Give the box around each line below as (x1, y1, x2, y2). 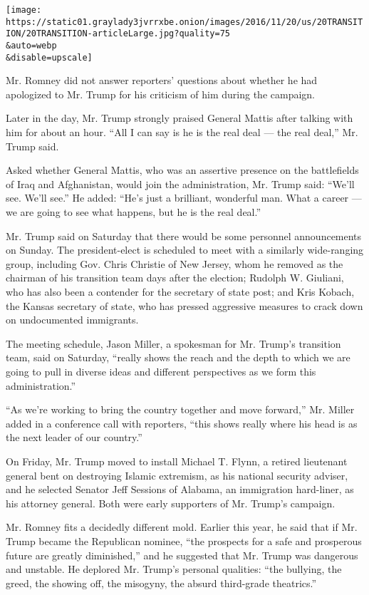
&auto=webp (6, 40, 57, 51)
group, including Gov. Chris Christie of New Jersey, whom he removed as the (6, 256, 343, 271)
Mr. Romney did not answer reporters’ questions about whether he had (6, 73, 318, 88)
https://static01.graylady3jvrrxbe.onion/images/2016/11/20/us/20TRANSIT (6, 16, 363, 27)
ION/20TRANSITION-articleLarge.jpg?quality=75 (6, 29, 230, 39)
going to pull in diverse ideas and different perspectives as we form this (6, 363, 316, 378)
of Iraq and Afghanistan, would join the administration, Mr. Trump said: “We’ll (6, 176, 355, 191)
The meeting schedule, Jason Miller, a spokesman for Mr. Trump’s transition (6, 336, 341, 351)
